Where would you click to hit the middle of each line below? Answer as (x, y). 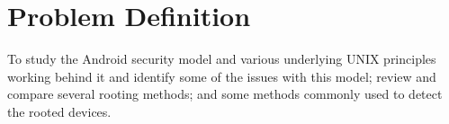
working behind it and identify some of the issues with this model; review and (222, 76)
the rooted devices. (59, 111)
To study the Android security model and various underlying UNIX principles (222, 59)
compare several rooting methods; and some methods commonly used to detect (225, 94)
